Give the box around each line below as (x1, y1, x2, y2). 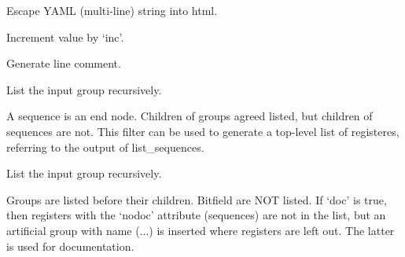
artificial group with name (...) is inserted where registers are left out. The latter (6, 222, 395, 238)
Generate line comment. (6, 55, 121, 72)
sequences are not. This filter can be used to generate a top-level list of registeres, (6, 123, 399, 139)
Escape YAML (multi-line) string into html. (6, 2, 218, 18)
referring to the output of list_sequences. (6, 138, 204, 155)
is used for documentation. (6, 237, 134, 254)
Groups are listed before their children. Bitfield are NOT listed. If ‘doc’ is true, (6, 191, 387, 207)
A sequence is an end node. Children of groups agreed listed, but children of (6, 108, 373, 124)
